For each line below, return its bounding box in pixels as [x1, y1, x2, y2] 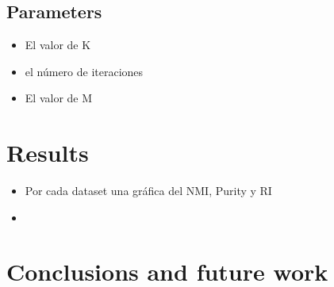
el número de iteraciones [25, 63, 144, 79]
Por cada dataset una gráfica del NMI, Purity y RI [25, 182, 272, 199]
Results [6, 136, 89, 169]
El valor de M [25, 90, 93, 106]
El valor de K [25, 36, 91, 53]
